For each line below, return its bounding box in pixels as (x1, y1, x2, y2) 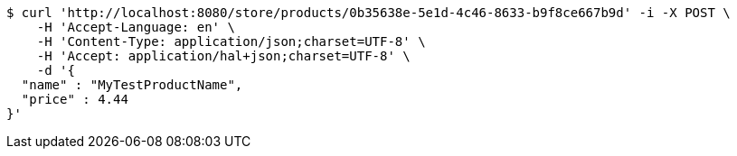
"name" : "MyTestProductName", (21, 78, 243, 92)
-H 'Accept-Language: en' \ (36, 20, 235, 34)
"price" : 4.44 (21, 92, 128, 106)
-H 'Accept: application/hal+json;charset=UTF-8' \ (36, 49, 411, 63)
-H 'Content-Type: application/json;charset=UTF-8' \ (36, 34, 426, 49)
